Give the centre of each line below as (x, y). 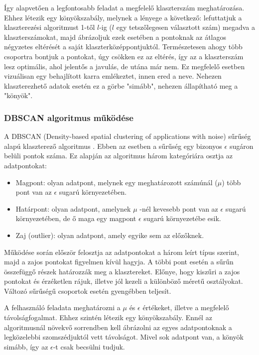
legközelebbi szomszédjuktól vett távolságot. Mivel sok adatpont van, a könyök (124, 337)
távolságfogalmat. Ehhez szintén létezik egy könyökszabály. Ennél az (108, 317)
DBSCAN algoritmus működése (69, 117)
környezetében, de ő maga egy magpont (76, 218)
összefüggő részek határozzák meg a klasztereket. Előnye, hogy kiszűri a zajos (122, 271)
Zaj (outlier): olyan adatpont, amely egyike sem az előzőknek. (110, 235)
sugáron (241, 146)
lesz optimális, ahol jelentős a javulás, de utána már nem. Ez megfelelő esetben (125, 66)
